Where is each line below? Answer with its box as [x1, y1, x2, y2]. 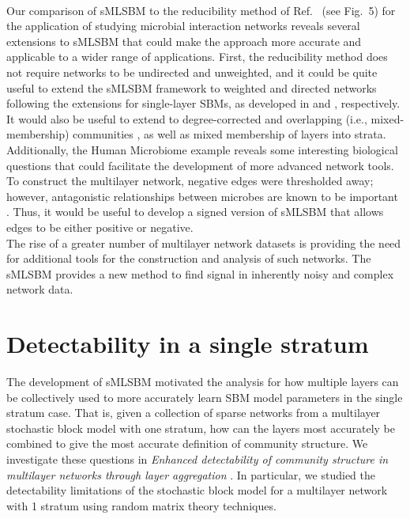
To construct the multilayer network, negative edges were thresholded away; [6, 172, 374, 189]
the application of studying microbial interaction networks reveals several [6, 17, 360, 34]
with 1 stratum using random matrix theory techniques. [6, 497, 276, 513]
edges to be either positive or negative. [6, 218, 194, 235]
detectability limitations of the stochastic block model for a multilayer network [6, 482, 388, 498]
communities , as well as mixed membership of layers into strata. [73, 126, 386, 142]
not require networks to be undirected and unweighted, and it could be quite [6, 63, 378, 80]
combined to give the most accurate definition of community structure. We [6, 435, 368, 452]
